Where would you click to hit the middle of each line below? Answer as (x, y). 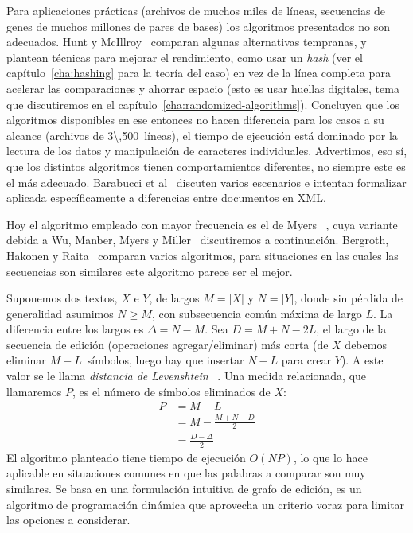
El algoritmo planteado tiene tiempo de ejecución (126, 457)
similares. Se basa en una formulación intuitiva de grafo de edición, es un (184, 489)
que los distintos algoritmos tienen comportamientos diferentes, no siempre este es (206, 166)
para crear (306, 360)
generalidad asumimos (60, 313)
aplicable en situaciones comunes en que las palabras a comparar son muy (186, 473)
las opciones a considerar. (68, 520)
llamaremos (34, 391)
